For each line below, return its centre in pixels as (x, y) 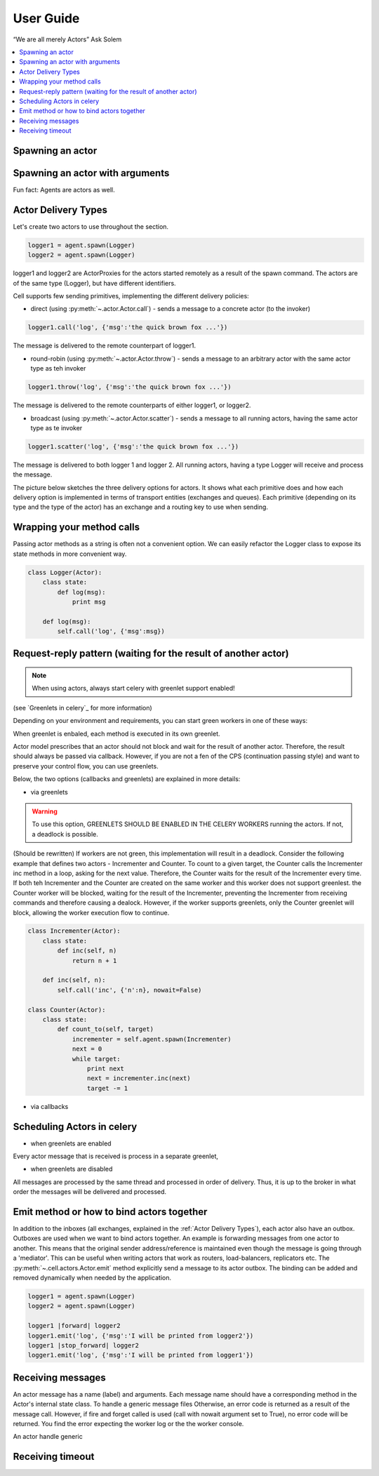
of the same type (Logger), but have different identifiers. (94, 283)
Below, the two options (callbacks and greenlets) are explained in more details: (127, 779)
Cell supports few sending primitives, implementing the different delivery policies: (131, 296)
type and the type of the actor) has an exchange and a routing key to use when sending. (140, 507)
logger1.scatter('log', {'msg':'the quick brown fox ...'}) (133, 446)
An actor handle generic (48, 1437)
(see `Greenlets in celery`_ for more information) (82, 707)
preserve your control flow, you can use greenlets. (86, 766)
